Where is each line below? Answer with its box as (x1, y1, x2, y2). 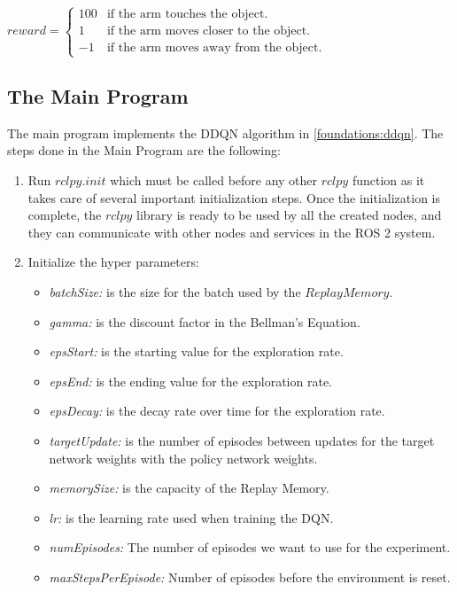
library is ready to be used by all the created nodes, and (136, 206, 442, 224)
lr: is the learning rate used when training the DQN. (49, 508, 334, 526)
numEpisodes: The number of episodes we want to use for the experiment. (49, 538, 451, 557)
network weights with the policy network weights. (49, 448, 318, 467)
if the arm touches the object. (106, 8, 268, 21)
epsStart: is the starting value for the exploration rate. (49, 342, 344, 361)
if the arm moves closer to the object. (106, 25, 311, 38)
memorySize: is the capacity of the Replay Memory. (49, 479, 329, 497)
